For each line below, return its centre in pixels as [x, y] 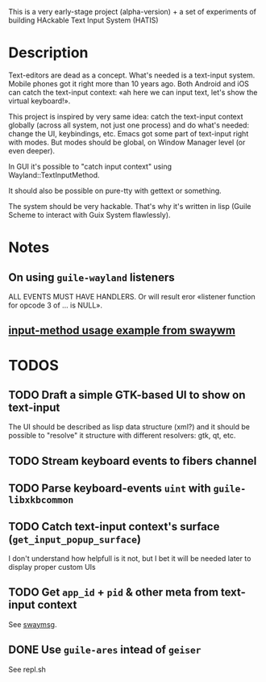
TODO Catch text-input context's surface [114, 527]
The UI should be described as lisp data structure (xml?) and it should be [129, 427]
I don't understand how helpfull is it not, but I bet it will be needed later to [130, 558]
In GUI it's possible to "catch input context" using [90, 166]
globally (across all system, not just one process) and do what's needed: [129, 125]
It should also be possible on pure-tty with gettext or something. [115, 190]
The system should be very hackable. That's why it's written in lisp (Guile [130, 206]
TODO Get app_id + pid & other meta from [114, 592]
